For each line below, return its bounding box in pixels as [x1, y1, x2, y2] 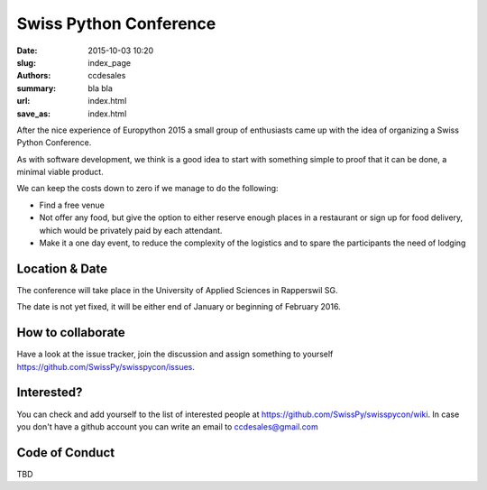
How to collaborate [16, 325, 125, 340]
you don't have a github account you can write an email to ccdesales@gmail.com [16, 421, 319, 432]
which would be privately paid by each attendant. [39, 225, 223, 236]
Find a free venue [39, 199, 106, 210]
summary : [16, 82, 57, 94]
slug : [16, 57, 36, 68]
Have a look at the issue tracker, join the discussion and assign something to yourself [16, 348, 334, 360]
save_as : [16, 108, 51, 119]
